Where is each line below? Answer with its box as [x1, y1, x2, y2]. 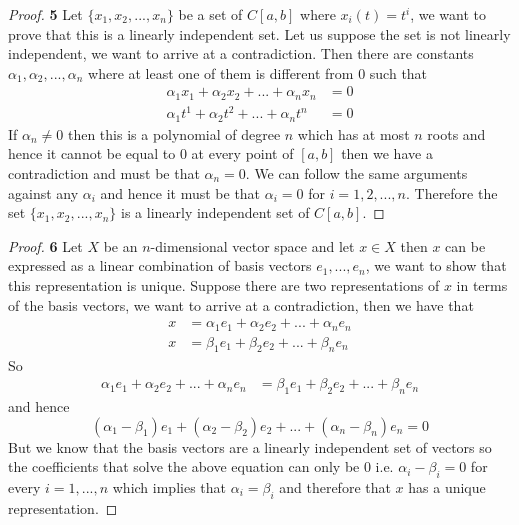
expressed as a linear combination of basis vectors [8, 255, 312, 276]
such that [369, 62, 428, 83]
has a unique [408, 476, 486, 497]
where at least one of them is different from [88, 62, 354, 83]
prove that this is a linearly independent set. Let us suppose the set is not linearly [8, 23, 511, 44]
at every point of [191, 143, 294, 164]
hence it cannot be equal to [8, 143, 176, 164]
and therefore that [279, 476, 391, 497]
